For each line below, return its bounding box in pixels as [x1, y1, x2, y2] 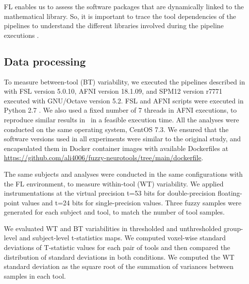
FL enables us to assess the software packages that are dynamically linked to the [4, 1, 244, 11]
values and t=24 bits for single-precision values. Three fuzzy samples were [21, 197, 242, 207]
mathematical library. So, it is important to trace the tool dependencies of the [4, 11, 236, 21]
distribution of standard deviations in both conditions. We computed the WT [4, 251, 234, 262]
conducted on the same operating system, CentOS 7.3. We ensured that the [4, 124, 229, 134]
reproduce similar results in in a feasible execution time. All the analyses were [4, 114, 239, 124]
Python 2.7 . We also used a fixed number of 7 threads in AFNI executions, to [4, 105, 237, 115]
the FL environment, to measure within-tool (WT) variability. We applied [4, 178, 224, 188]
